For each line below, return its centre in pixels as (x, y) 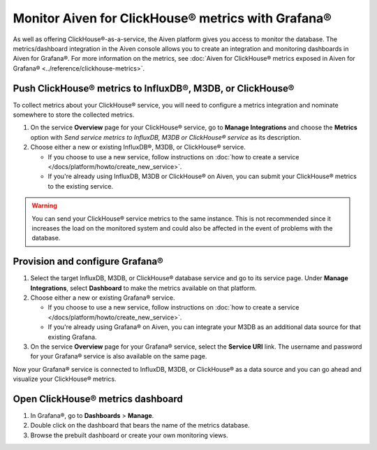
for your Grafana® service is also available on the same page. (119, 356)
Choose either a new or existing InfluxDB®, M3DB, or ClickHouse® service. (138, 147)
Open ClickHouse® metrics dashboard (98, 399)
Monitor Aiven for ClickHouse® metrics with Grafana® (172, 18)
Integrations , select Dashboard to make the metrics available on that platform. (144, 288)
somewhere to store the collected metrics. (74, 115)
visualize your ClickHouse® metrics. (65, 379)
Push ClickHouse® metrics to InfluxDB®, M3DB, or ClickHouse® (154, 88)
